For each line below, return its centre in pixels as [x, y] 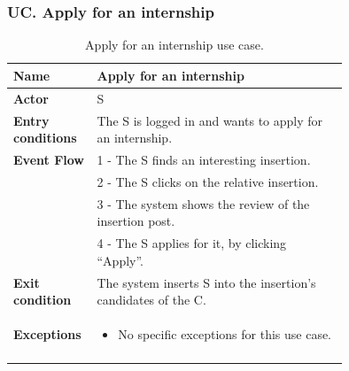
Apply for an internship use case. [174, 45]
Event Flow [49, 159]
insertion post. [136, 221]
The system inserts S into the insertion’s [206, 282]
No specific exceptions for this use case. [225, 333]
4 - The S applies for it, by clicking [192, 243]
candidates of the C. [151, 300]
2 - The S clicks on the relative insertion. [208, 181]
